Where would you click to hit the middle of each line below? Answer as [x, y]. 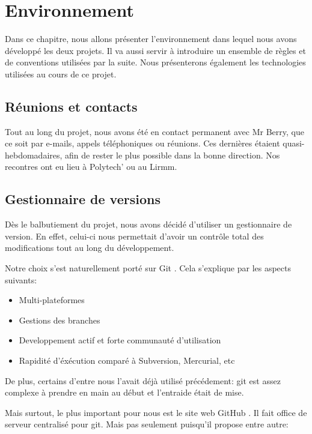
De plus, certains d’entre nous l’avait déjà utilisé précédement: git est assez [143, 380]
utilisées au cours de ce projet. [61, 74]
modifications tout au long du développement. [90, 248]
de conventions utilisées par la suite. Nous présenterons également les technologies [155, 62]
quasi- [294, 143]
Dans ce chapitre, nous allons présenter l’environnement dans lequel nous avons [151, 39]
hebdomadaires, [34, 155]
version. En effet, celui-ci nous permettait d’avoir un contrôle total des [134, 236]
